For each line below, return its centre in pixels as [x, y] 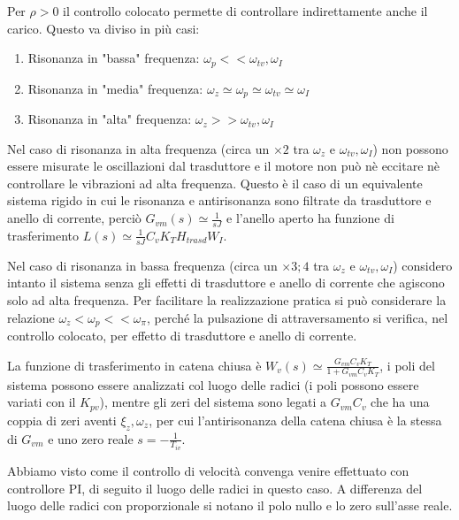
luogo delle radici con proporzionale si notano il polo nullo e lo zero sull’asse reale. [230, 505]
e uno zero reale [91, 438]
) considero [423, 265]
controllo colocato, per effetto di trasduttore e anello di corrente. [182, 335]
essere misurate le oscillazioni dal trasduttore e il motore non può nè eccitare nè [224, 166]
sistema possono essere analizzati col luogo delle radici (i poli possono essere [213, 384]
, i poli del [407, 365]
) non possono [410, 148]
